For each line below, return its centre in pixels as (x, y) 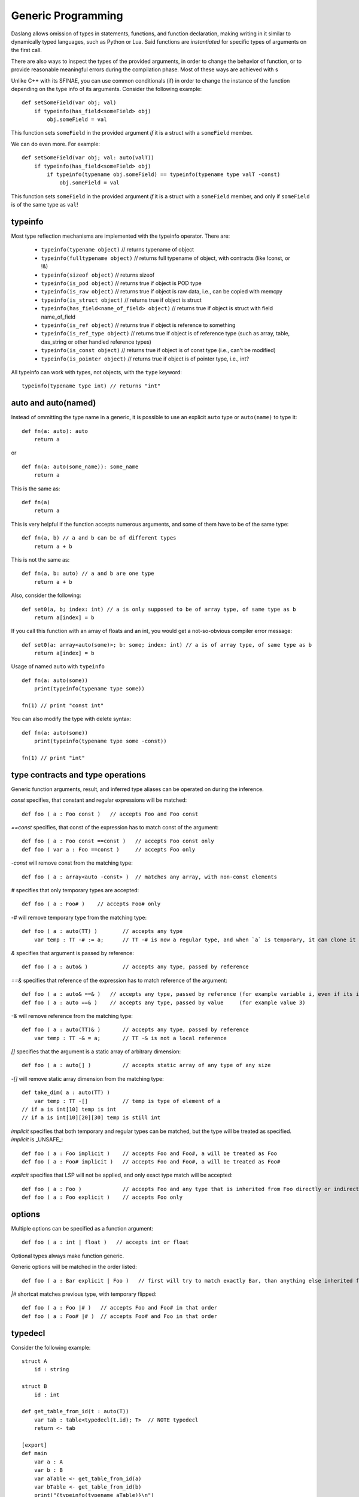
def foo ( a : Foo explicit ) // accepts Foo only (102, 1197)
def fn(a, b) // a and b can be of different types (99, 538)
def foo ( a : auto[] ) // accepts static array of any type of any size (146, 1065)
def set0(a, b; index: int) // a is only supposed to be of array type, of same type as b (159, 609)
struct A (34, 1361)
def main (34, 1453)
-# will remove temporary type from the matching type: (79, 917)
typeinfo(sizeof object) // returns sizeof (98, 275)
